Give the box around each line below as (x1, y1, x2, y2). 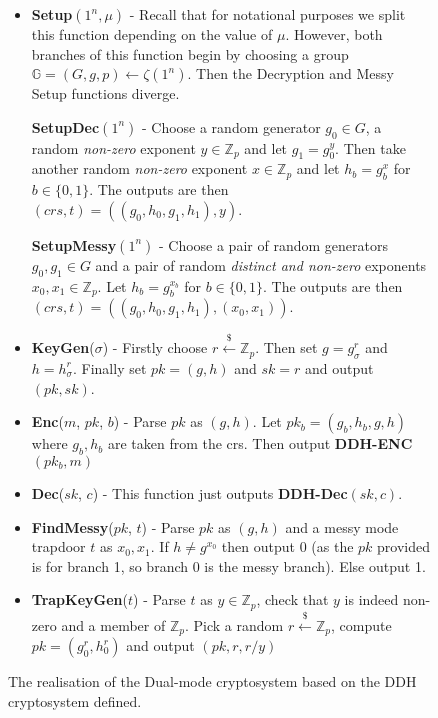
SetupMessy (31, 234, 117, 255)
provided (377, 536, 431, 557)
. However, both (285, 24, 383, 44)
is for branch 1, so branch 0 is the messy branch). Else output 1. (31, 555, 426, 576)
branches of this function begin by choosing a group (31, 43, 349, 64)
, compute (331, 614, 392, 635)
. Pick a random (184, 614, 284, 635)
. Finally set (73, 357, 147, 378)
